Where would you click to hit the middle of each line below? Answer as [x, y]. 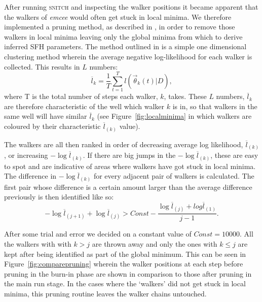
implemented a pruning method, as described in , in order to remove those [120, 27]
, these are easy [234, 155]
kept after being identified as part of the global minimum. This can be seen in [125, 254]
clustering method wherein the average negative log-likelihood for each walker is [128, 56]
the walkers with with [38, 243]
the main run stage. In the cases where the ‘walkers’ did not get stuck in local [125, 283]
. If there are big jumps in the [129, 155]
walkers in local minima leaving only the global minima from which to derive [123, 36]
